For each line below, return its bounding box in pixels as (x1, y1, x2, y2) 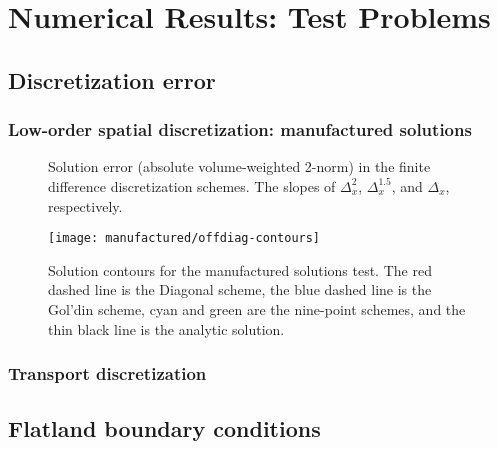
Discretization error (8, 64, 216, 95)
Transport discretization (8, 361, 207, 386)
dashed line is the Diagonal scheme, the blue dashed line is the (48, 279, 432, 300)
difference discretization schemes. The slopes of (48, 175, 336, 196)
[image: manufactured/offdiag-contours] (48, 231, 321, 246)
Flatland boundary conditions (8, 413, 321, 444)
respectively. (48, 195, 123, 216)
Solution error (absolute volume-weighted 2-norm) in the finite (48, 156, 431, 177)
